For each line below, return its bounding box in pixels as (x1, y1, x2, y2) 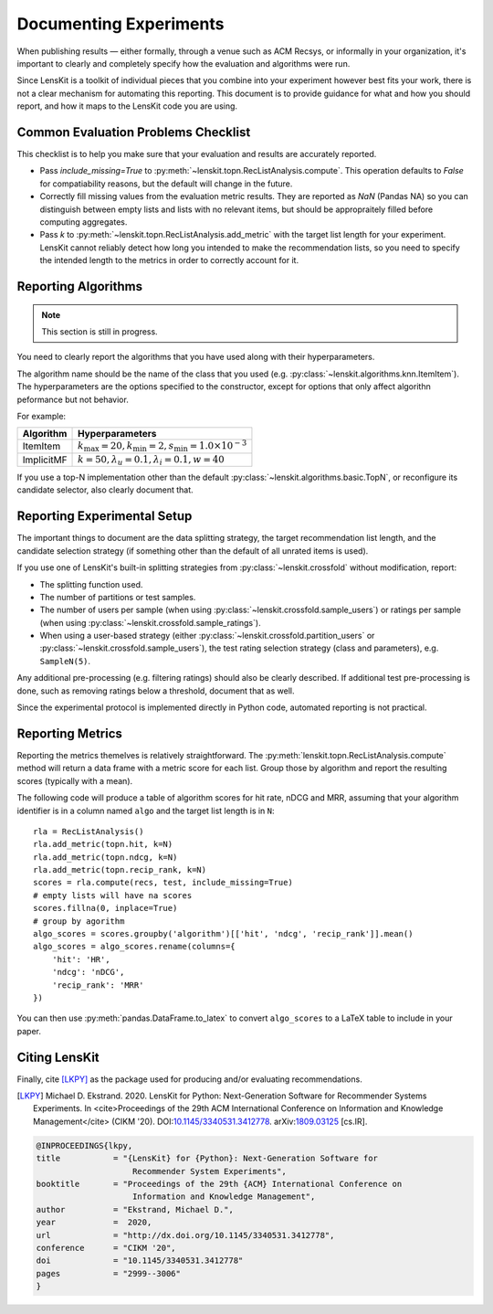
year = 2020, (36, 1217, 152, 1228)
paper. (16, 1025, 41, 1036)
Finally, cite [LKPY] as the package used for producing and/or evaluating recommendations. (16, 1074, 362, 1085)
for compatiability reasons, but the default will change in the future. (39, 178, 293, 189)
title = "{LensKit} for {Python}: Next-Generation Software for (36, 1153, 379, 1164)
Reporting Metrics (16, 726, 123, 741)
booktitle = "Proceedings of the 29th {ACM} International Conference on (36, 1179, 403, 1189)
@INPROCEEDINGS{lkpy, (36, 1140, 133, 1150)
